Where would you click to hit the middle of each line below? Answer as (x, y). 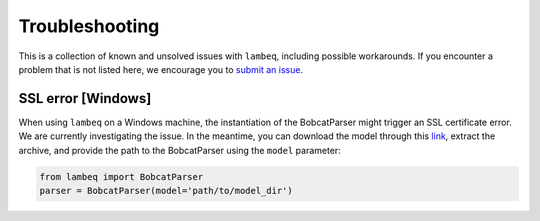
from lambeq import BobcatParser (121, 176)
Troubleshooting (89, 26)
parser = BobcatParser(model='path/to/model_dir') (166, 190)
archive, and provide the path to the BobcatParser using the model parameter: (180, 150)
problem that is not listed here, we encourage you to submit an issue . (161, 69)
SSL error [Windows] (85, 98)
